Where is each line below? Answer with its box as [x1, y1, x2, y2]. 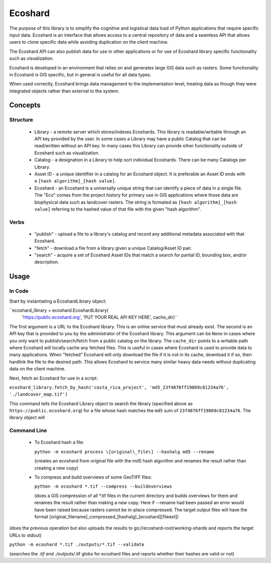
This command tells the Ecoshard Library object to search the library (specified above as [9, 400, 193, 407]
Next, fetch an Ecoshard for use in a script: [9, 375, 98, 381]
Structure [9, 116, 34, 123]
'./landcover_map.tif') [9, 392, 68, 397]
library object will [9, 415, 45, 421]
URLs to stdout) [9, 532, 42, 538]
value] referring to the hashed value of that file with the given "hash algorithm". [34, 206, 201, 212]
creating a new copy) [34, 465, 79, 471]
